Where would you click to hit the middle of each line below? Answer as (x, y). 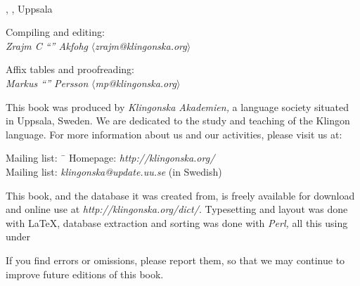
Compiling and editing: (55, 32)
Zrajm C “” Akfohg (47, 45)
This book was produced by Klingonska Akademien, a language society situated (178, 106)
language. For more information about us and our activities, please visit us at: (174, 134)
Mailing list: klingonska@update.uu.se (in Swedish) (114, 171)
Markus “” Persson (47, 83)
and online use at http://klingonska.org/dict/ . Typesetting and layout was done (177, 209)
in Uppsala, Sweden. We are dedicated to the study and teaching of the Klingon (178, 121)
